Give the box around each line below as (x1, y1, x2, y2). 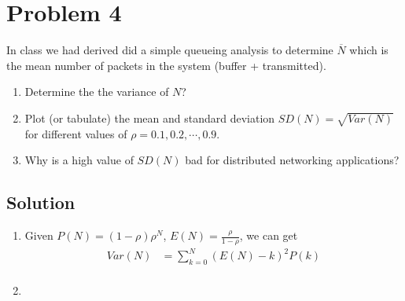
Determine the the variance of (24, 83, 169, 100)
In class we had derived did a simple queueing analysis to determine (6, 42, 333, 58)
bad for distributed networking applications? (185, 152, 399, 168)
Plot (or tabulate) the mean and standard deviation (24, 109, 275, 126)
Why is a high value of (24, 152, 134, 168)
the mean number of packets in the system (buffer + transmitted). (6, 57, 326, 73)
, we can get (239, 227, 298, 244)
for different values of (24, 125, 127, 141)
